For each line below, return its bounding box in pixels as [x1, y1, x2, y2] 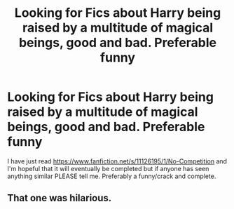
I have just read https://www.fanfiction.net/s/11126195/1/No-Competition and [7, 156, 228, 166]
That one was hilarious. [7, 192, 112, 204]
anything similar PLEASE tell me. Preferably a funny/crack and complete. [7, 172, 216, 180]
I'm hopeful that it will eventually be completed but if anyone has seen [7, 164, 209, 173]
